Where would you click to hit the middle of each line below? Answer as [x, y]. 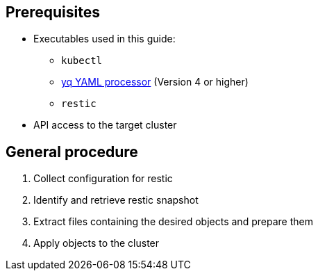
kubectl [82, 61]
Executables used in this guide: [104, 39]
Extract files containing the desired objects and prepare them [173, 222]
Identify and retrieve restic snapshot [116, 200]
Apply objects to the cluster [97, 243]
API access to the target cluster [105, 125]
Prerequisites [53, 12]
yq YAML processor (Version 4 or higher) [155, 82]
